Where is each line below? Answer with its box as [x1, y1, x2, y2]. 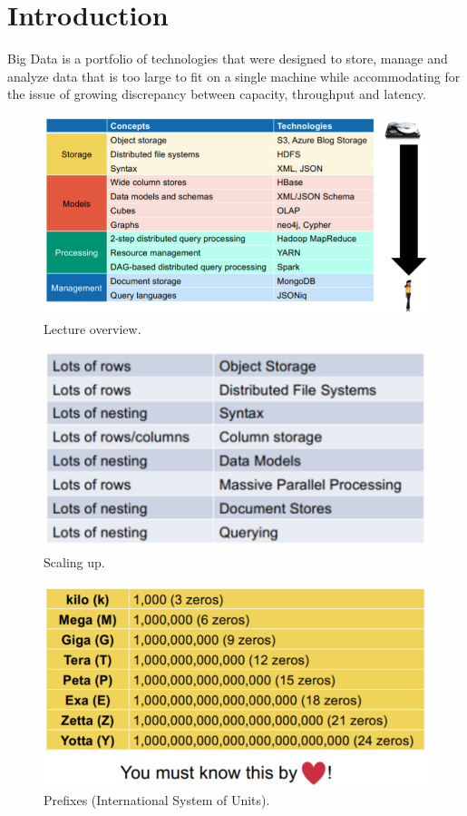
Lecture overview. [44, 319, 141, 338]
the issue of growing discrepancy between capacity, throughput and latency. [7, 84, 426, 103]
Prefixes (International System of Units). [44, 790, 270, 809]
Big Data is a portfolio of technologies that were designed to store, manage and [7, 49, 448, 68]
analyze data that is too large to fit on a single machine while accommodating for [7, 66, 461, 85]
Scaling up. [44, 552, 105, 571]
